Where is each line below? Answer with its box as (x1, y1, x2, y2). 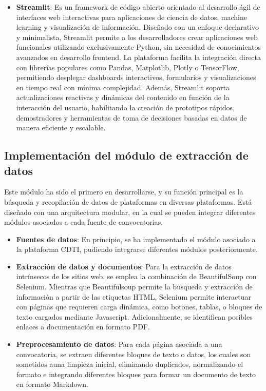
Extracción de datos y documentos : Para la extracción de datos (16, 261, 232, 271)
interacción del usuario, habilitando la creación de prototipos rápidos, (16, 102, 235, 112)
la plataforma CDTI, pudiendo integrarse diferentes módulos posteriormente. (16, 244, 258, 255)
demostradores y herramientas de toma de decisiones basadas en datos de (16, 112, 247, 123)
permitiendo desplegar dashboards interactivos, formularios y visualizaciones (16, 72, 256, 83)
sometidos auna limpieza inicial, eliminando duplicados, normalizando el (16, 359, 243, 369)
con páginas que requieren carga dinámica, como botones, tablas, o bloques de (16, 301, 262, 312)
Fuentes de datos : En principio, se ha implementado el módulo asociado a (16, 233, 256, 244)
